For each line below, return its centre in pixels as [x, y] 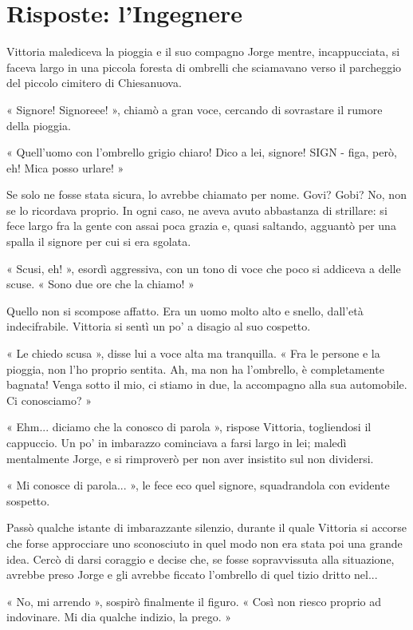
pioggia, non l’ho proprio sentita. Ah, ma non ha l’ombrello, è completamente [195, 368]
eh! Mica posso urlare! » [65, 167]
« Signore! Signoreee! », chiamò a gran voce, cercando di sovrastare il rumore [195, 109]
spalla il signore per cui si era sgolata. [99, 242]
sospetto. [28, 500]
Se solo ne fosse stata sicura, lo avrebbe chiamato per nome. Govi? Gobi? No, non [206, 194]
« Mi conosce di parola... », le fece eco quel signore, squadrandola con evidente [198, 485]
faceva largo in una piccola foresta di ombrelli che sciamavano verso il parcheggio [204, 67]
